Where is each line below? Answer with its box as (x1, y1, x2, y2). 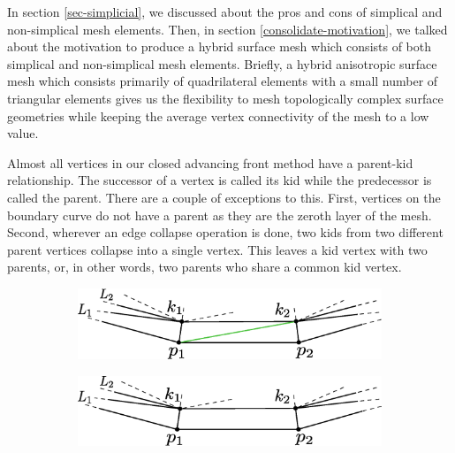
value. (7, 124, 39, 142)
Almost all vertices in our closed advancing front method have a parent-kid (7, 153, 413, 172)
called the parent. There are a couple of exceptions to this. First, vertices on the (7, 188, 441, 206)
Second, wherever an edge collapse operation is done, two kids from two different (7, 223, 444, 242)
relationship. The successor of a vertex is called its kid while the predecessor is (7, 171, 432, 189)
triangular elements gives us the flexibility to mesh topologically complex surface (7, 88, 444, 107)
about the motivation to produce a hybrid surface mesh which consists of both (7, 37, 432, 56)
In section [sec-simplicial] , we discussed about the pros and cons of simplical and (7, 3, 443, 20)
